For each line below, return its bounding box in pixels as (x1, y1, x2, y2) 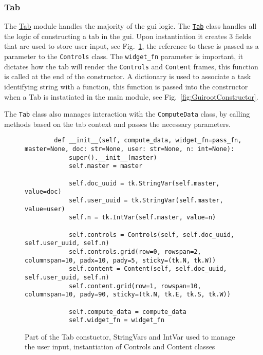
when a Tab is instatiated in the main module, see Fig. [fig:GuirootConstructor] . (4, 91, 258, 102)
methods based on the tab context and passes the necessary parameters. (4, 118, 231, 129)
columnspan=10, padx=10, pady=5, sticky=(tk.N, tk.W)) (25, 256, 216, 264)
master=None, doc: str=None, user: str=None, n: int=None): (25, 145, 235, 153)
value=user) (25, 205, 65, 213)
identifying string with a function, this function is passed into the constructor (4, 81, 248, 91)
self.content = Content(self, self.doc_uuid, (68, 265, 227, 273)
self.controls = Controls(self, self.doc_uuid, (68, 231, 235, 238)
